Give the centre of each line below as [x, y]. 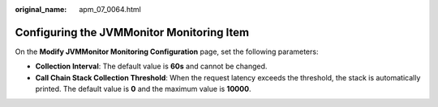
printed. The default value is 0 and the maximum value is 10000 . [143, 89]
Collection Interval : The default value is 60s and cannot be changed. [151, 66]
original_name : [41, 9]
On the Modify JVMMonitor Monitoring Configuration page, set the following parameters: [167, 51]
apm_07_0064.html [110, 9]
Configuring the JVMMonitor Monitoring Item [132, 32]
